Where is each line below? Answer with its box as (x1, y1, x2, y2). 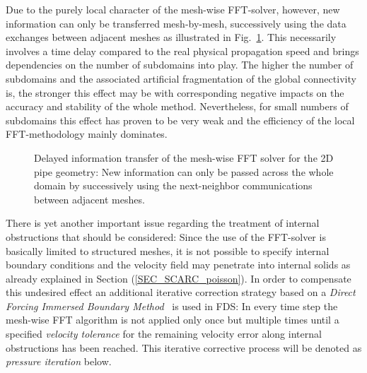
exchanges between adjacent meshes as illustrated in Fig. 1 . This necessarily (6, 30, 337, 45)
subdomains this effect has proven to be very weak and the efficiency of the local (6, 112, 355, 127)
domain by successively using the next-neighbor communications (34, 178, 313, 193)
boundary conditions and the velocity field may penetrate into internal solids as (6, 257, 351, 272)
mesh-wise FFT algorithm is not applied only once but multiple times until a (6, 312, 339, 327)
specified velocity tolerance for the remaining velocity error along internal (6, 326, 322, 341)
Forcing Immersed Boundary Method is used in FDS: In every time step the (6, 298, 338, 313)
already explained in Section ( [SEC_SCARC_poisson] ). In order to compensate (6, 271, 351, 285)
